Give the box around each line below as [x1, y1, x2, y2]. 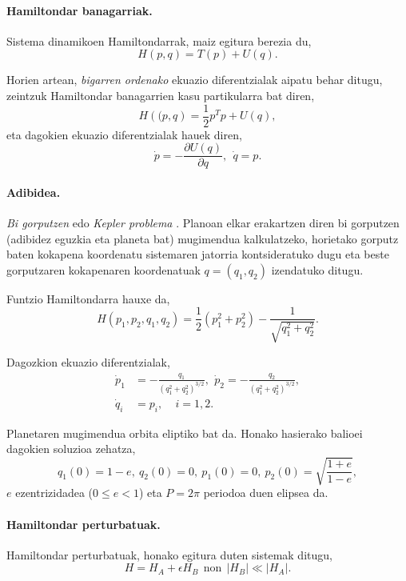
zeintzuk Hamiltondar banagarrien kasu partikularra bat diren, [6, 86, 315, 103]
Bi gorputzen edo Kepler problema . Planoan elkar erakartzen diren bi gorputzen [6, 214, 400, 231]
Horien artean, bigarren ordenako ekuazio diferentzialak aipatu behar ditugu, [6, 71, 383, 88]
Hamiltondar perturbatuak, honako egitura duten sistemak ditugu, [6, 546, 332, 563]
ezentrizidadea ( [15, 484, 94, 501]
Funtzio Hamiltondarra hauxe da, [6, 290, 170, 307]
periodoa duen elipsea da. [203, 484, 328, 501]
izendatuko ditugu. [271, 261, 364, 278]
